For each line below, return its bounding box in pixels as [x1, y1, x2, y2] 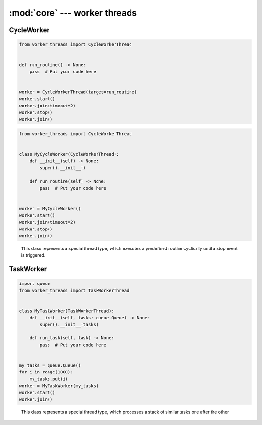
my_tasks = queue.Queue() [19, 362, 81, 368]
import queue [19, 281, 50, 286]
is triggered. [21, 252, 46, 258]
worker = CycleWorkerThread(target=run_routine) [19, 89, 137, 95]
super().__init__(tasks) [39, 321, 99, 327]
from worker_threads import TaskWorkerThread [19, 287, 130, 293]
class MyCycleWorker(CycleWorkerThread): [19, 151, 119, 157]
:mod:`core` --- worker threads [9, 7, 137, 18]
